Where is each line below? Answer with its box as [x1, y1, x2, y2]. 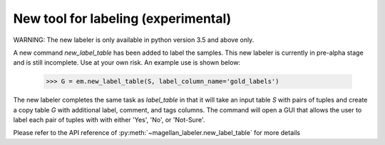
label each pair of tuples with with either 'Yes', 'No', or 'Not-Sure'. [13, 116, 205, 124]
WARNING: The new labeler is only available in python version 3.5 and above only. [13, 36, 255, 44]
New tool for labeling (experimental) [13, 11, 232, 26]
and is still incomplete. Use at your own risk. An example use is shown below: [13, 58, 241, 67]
